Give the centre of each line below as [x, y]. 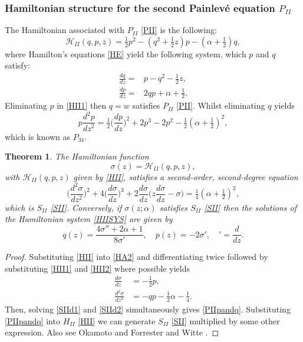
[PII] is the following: [179, 30]
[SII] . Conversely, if [86, 207]
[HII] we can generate [117, 320]
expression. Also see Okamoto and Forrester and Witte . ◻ [112, 332]
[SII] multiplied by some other [225, 320]
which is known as [37, 136]
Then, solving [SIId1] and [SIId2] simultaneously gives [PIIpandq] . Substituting [148, 309]
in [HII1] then [82, 105]
